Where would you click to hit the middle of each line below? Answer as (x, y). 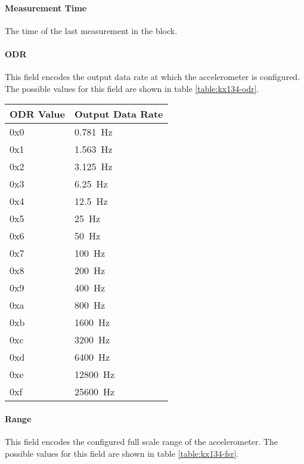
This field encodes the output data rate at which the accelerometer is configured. (153, 77)
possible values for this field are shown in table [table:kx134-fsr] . (122, 453)
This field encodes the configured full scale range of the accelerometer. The (142, 442)
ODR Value (37, 114)
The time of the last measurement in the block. (91, 30)
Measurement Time (46, 7)
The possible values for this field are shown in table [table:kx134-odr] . (132, 88)
